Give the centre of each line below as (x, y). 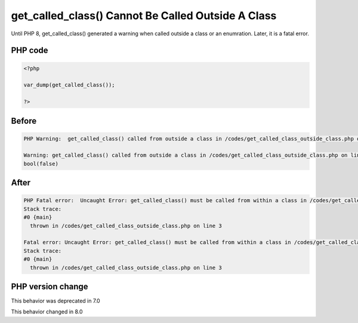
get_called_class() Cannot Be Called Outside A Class (144, 16)
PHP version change (50, 287)
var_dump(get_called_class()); (70, 85)
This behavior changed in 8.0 (47, 312)
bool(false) (41, 164)
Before (24, 121)
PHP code (30, 51)
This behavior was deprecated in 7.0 (56, 301)
